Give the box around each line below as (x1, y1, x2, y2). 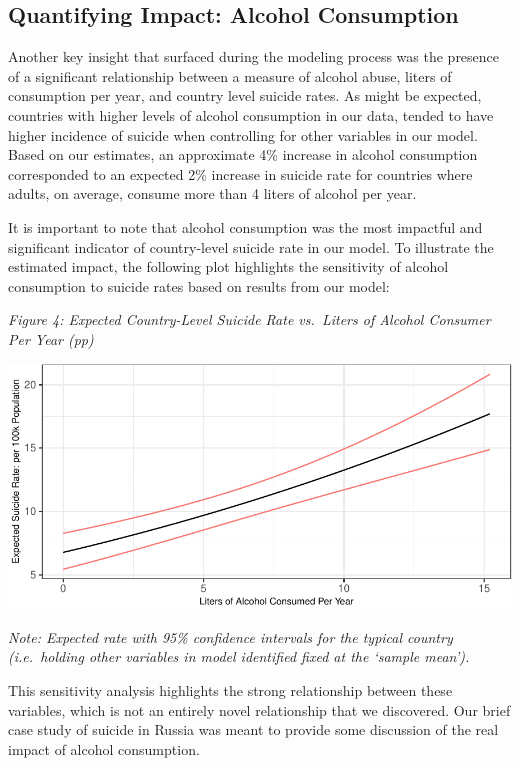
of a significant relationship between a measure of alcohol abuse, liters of (8, 65, 452, 86)
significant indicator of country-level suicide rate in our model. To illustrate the (8, 236, 494, 257)
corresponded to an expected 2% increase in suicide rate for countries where (8, 163, 473, 184)
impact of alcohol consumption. (8, 738, 200, 759)
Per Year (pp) (8, 328, 94, 349)
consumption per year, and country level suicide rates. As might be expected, (8, 85, 482, 106)
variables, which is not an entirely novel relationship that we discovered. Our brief (8, 699, 511, 720)
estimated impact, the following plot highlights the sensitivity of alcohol (8, 256, 449, 277)
